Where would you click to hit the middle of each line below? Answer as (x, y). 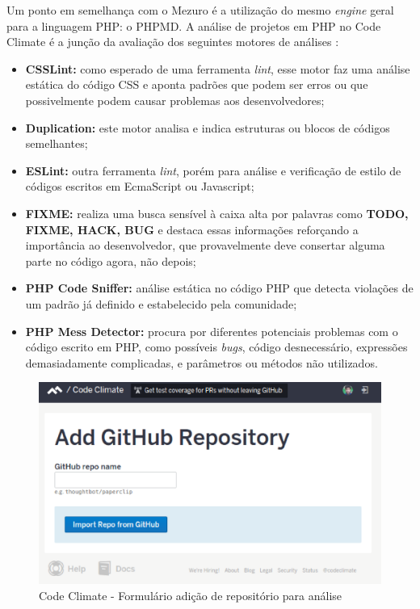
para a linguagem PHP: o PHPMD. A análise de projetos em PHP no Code (194, 25)
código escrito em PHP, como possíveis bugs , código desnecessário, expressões (216, 347)
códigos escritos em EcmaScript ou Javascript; (140, 186)
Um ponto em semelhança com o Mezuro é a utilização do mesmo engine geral (200, 10)
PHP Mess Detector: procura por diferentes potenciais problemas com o (212, 331)
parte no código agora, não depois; (111, 260)
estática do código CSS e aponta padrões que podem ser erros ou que (197, 84)
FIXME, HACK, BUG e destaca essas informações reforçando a (192, 229)
